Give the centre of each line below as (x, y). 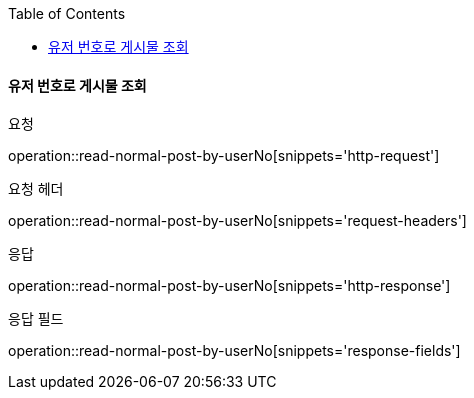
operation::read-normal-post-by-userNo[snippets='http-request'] (224, 156)
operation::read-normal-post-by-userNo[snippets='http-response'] (229, 286)
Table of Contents (67, 13)
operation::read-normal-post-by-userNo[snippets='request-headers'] (237, 221)
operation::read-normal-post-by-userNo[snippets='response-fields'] (234, 351)
